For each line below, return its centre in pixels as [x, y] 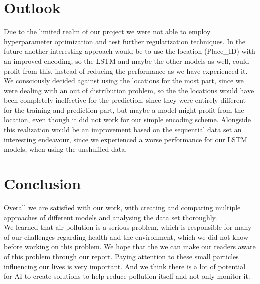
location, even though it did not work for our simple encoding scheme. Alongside [127, 120]
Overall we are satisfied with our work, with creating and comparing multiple [122, 207]
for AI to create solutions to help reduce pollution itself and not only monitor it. [127, 276]
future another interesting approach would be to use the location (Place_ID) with [130, 51]
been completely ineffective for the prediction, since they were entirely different [125, 100]
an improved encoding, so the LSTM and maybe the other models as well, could [127, 61]
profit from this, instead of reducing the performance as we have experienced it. [126, 71]
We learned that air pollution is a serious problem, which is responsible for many [128, 227]
